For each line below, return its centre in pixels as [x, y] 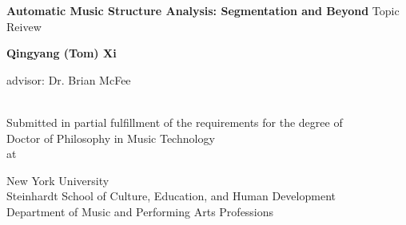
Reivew [24, 26]
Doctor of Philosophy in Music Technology [111, 138]
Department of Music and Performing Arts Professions [140, 211]
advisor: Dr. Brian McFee [69, 79]
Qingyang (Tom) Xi [62, 53]
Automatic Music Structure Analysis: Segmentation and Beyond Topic [203, 10]
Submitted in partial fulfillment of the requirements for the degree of [175, 122]
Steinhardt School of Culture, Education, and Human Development [171, 196]
